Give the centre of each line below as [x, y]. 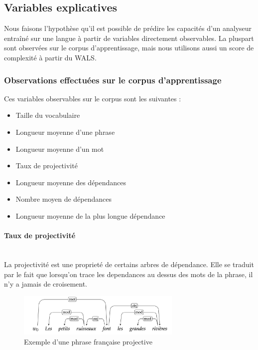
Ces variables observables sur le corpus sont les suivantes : [93, 98]
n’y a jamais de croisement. [46, 284]
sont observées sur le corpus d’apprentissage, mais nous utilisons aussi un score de [129, 48]
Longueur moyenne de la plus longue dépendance [90, 215]
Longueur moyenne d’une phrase [65, 132]
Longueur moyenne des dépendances [71, 182]
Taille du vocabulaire [48, 115]
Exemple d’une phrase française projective [88, 341]
